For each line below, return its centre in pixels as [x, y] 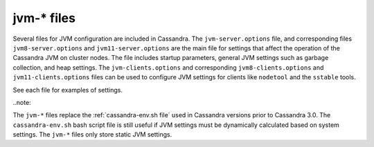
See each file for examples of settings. [68, 90]
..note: [22, 102]
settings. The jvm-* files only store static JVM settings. [92, 135]
